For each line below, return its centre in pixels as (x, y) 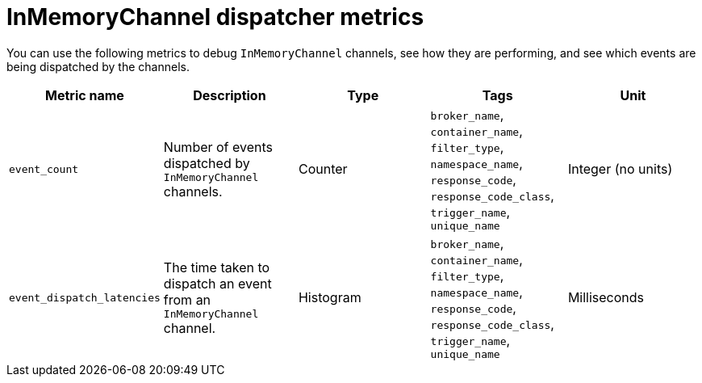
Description (230, 95)
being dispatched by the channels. (98, 66)
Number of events (218, 147)
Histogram (330, 298)
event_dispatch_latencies (85, 297)
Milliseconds (606, 298)
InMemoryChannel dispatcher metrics (215, 17)
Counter (323, 169)
